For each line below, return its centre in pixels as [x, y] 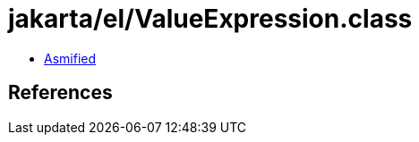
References [60, 93]
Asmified [70, 58]
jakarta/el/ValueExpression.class [210, 19]
